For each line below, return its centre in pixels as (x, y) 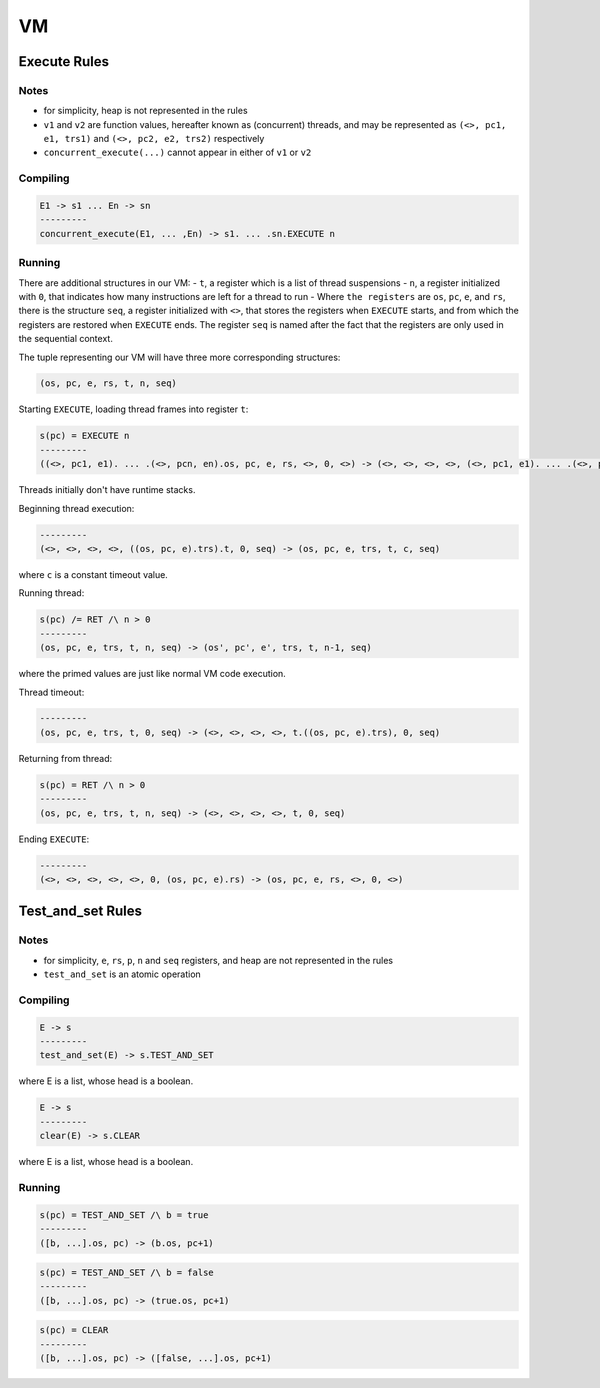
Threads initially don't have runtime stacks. (107, 490)
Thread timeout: (51, 692)
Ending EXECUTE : (54, 839)
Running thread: (51, 593)
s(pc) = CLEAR (74, 1330)
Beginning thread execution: (76, 508)
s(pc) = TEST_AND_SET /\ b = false (126, 1273)
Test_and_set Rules (80, 911)
